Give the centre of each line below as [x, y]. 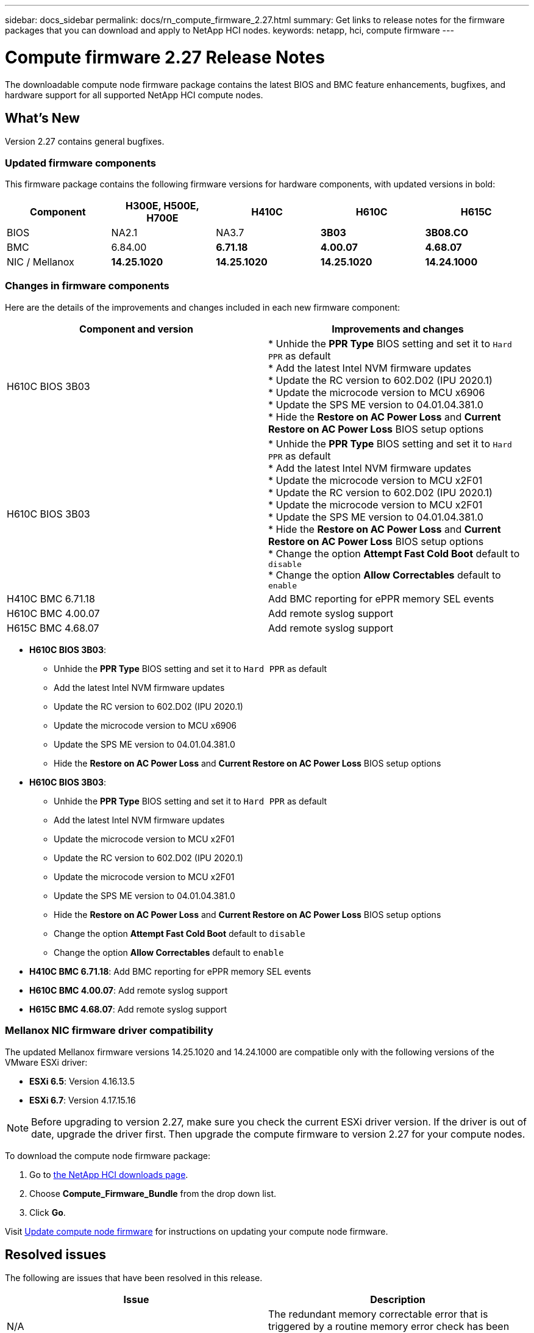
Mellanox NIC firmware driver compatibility [109, 1031]
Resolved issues [56, 1255]
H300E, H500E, [162, 206]
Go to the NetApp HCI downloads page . [109, 1174]
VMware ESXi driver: [46, 1062]
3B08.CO [447, 233]
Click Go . [48, 1212]
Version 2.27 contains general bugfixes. [85, 142]
